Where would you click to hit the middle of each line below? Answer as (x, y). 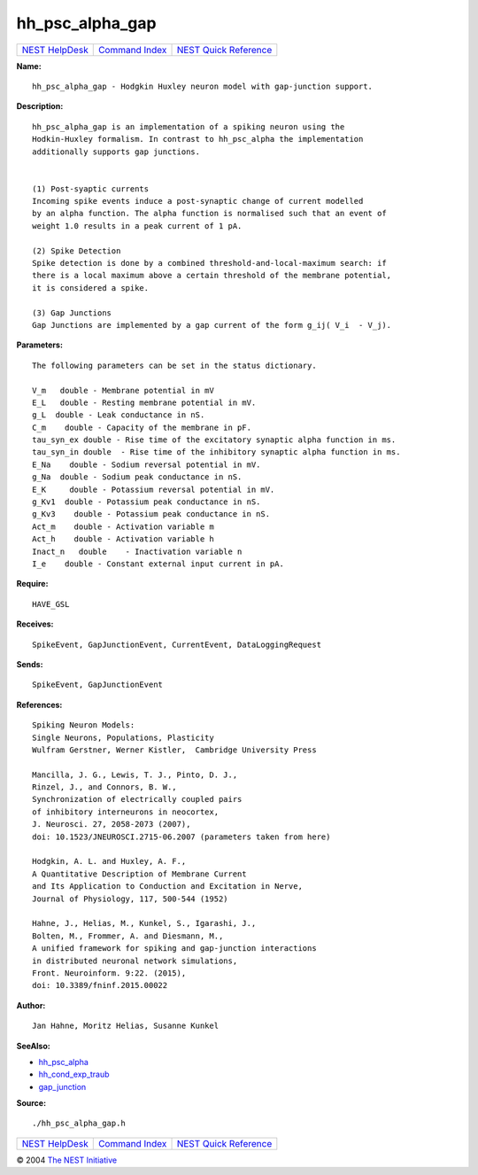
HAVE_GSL (51, 604)
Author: (31, 1005)
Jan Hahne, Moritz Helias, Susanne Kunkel (126, 1026)
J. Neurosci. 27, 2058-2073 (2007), (112, 825)
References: (39, 704)
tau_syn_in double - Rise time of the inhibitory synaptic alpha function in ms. (216, 452)
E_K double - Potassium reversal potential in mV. (154, 489)
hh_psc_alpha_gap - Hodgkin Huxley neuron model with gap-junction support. (203, 86)
